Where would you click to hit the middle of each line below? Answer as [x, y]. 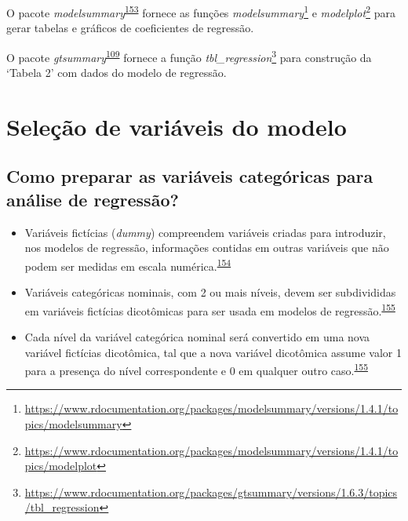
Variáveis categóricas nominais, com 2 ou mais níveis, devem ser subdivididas [210, 292]
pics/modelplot [61, 466]
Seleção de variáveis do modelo [177, 126]
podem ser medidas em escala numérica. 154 [128, 264]
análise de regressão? [93, 199]
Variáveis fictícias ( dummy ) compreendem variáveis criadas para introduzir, [205, 232]
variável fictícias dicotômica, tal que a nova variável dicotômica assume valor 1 [213, 352]
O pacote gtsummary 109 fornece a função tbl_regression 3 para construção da [189, 56]
